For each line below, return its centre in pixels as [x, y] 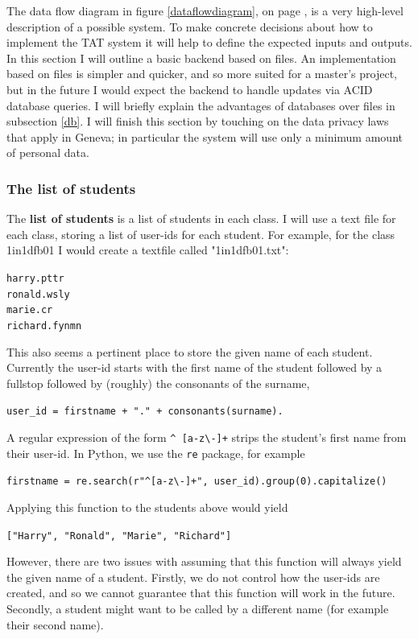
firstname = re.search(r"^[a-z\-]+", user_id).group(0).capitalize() [197, 482]
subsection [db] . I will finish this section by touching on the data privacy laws [198, 121]
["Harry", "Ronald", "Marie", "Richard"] [119, 536]
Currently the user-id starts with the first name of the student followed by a [195, 367]
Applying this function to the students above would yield [147, 507]
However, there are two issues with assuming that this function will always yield [204, 561]
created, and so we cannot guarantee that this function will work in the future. [201, 593]
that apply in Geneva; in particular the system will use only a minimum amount [205, 136]
